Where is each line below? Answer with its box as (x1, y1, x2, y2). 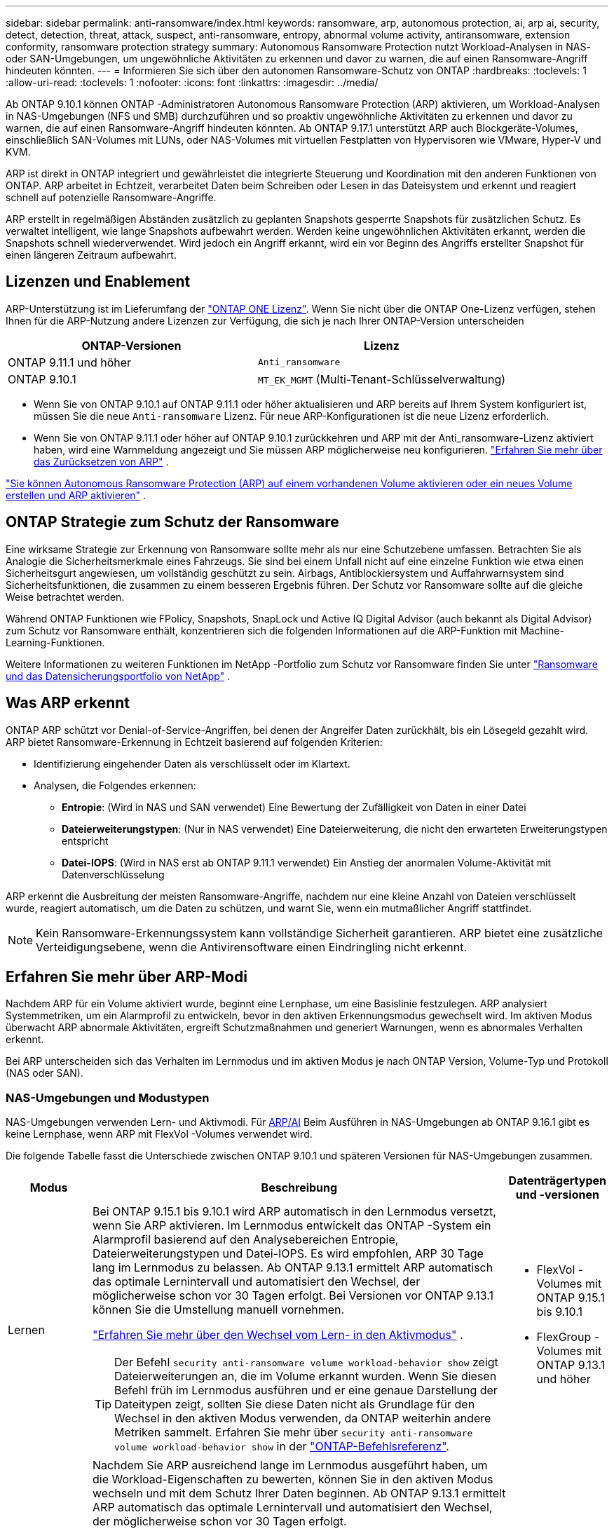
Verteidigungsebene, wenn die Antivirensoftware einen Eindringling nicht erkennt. (36, 939, 468, 954)
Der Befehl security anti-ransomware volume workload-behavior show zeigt (114, 1355, 498, 1370)
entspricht (62, 834, 109, 847)
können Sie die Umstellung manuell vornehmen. (93, 1302, 345, 1317)
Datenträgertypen (508, 1173, 606, 1188)
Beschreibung (261, 1180, 338, 1195)
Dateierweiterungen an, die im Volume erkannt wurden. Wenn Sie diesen (114, 1369, 497, 1384)
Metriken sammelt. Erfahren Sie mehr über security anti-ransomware (114, 1425, 473, 1440)
